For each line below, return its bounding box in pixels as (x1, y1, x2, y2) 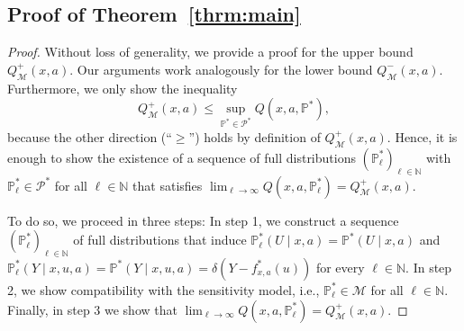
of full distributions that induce (73, 230, 247, 249)
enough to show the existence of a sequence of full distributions (7, 148, 356, 166)
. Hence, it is (387, 127, 458, 146)
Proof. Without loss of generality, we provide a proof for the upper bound (7, 42, 414, 61)
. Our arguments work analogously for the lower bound (69, 59, 373, 78)
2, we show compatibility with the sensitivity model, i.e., (7, 280, 320, 299)
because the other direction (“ (7, 127, 172, 146)
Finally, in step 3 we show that (7, 300, 177, 318)
